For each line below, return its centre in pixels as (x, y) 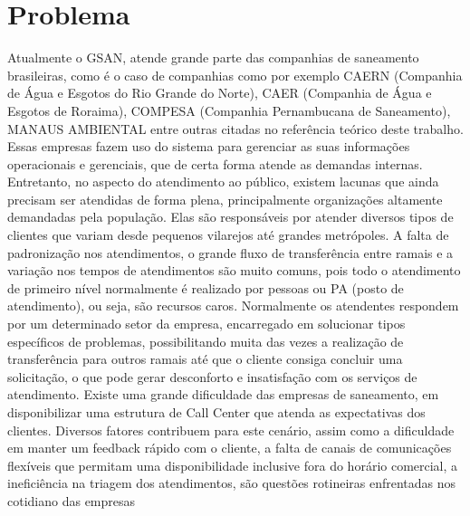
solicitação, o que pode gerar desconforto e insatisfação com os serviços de (212, 376)
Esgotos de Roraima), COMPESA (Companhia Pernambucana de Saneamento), (229, 110)
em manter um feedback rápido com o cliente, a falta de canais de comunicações (230, 448)
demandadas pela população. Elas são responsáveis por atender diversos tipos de (230, 217)
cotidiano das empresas (72, 500)
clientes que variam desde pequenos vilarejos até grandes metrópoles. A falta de (228, 235)
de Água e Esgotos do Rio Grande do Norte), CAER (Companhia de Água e (220, 93)
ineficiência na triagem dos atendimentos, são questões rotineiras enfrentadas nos (232, 483)
